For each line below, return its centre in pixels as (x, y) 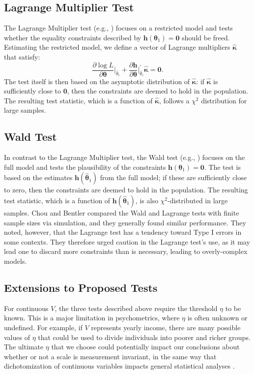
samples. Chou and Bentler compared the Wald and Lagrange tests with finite (122, 213)
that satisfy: (22, 56)
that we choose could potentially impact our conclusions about (145, 347)
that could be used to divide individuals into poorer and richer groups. (144, 337)
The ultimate (24, 347)
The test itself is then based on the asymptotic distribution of (97, 81)
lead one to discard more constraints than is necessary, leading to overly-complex (126, 251)
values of (17, 337)
